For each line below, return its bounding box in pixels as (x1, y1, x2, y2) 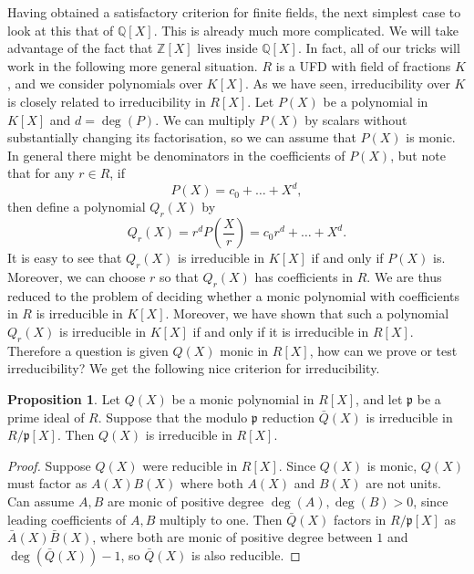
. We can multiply (155, 110, 255, 129)
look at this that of (7, 20, 114, 39)
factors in (334, 509, 386, 528)
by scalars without (304, 110, 407, 129)
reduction (262, 407, 315, 426)
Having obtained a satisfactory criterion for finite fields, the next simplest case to (7, 3, 461, 21)
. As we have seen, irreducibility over (244, 74, 450, 93)
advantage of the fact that (7, 38, 153, 57)
